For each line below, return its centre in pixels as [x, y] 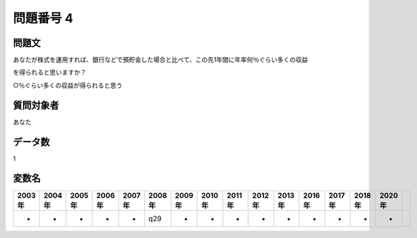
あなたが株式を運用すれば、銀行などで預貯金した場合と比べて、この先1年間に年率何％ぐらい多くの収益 [160, 60]
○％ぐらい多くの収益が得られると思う [68, 85]
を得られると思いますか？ [50, 73]
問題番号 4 [43, 18]
